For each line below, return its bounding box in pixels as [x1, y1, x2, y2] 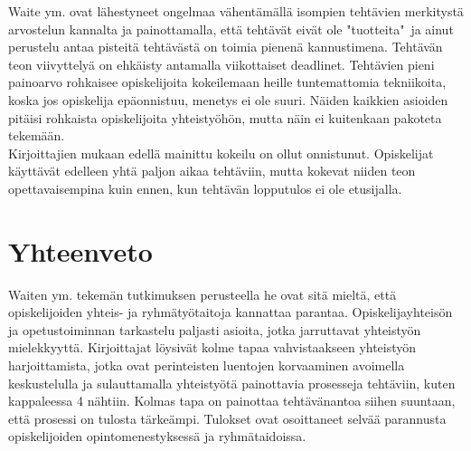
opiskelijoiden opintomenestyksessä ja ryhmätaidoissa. [8, 427, 306, 446]
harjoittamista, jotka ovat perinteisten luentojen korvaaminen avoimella [8, 356, 405, 375]
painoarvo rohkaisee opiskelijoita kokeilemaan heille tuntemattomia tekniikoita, [8, 72, 447, 91]
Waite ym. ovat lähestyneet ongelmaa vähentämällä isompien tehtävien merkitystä [8, 2, 464, 20]
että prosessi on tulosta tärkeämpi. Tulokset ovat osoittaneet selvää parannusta [8, 408, 447, 427]
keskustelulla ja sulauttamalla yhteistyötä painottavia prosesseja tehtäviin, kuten [8, 373, 456, 392]
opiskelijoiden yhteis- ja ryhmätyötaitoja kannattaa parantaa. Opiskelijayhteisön [8, 302, 453, 321]
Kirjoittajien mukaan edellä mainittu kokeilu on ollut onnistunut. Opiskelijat [8, 143, 434, 162]
